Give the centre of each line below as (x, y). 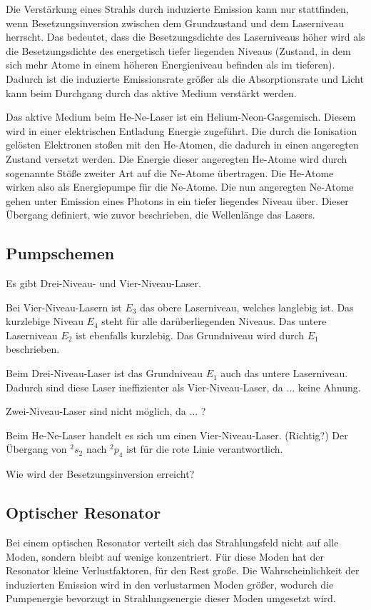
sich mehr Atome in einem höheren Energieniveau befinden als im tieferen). (171, 65)
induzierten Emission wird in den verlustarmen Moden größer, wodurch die (170, 584)
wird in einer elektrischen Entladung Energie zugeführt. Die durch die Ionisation (182, 130)
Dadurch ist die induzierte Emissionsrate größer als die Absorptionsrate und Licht (185, 78)
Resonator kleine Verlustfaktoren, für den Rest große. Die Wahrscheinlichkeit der (183, 570)
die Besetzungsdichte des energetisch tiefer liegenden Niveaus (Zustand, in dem (178, 50)
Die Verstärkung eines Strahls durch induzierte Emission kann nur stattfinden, (177, 9)
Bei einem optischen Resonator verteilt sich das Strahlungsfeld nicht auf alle (172, 542)
